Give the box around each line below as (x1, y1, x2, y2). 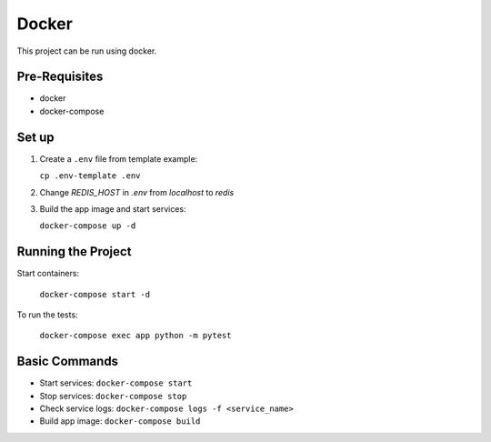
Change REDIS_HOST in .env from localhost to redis (39, 186, 235, 197)
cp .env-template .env (39, 171, 141, 181)
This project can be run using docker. (16, 45, 157, 56)
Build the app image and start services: (39, 203, 186, 214)
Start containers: (16, 268, 80, 279)
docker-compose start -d (39, 289, 150, 299)
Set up (16, 129, 55, 145)
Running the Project (16, 244, 132, 259)
